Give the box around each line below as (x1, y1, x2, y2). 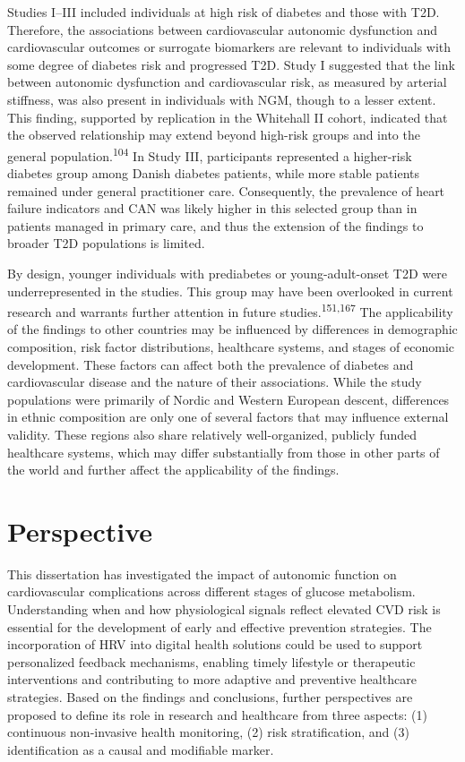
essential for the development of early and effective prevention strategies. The (7, 617, 432, 636)
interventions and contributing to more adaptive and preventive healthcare (7, 670, 417, 689)
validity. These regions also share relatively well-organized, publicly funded (7, 424, 418, 443)
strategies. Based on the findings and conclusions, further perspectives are (7, 688, 413, 706)
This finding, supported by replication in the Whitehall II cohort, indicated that (7, 107, 448, 126)
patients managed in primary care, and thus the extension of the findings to (7, 216, 424, 235)
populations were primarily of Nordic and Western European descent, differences (7, 390, 450, 408)
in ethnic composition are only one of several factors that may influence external (7, 407, 449, 426)
